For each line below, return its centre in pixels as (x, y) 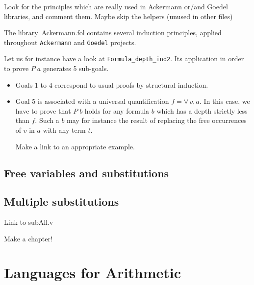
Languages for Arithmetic (93, 272)
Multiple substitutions (62, 202)
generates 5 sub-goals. (76, 68)
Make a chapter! (28, 238)
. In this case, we (225, 101)
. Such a (47, 120)
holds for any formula (117, 110)
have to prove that (43, 110)
